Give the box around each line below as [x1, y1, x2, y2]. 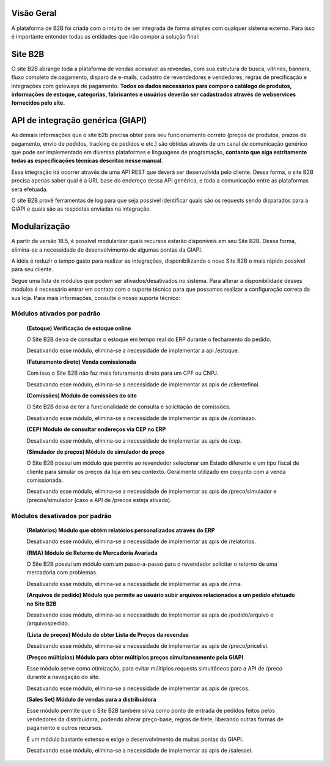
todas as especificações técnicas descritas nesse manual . [11, 157, 163, 165]
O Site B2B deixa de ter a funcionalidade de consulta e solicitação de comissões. [26, 403, 231, 410]
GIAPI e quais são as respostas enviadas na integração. [11, 205, 152, 212]
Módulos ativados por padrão [11, 309, 101, 318]
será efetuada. [11, 186, 48, 193]
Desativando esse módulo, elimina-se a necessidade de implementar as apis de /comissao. [26, 414, 257, 422]
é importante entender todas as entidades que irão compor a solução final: [11, 32, 200, 40]
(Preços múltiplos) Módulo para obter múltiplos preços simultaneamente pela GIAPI [26, 653, 244, 661]
